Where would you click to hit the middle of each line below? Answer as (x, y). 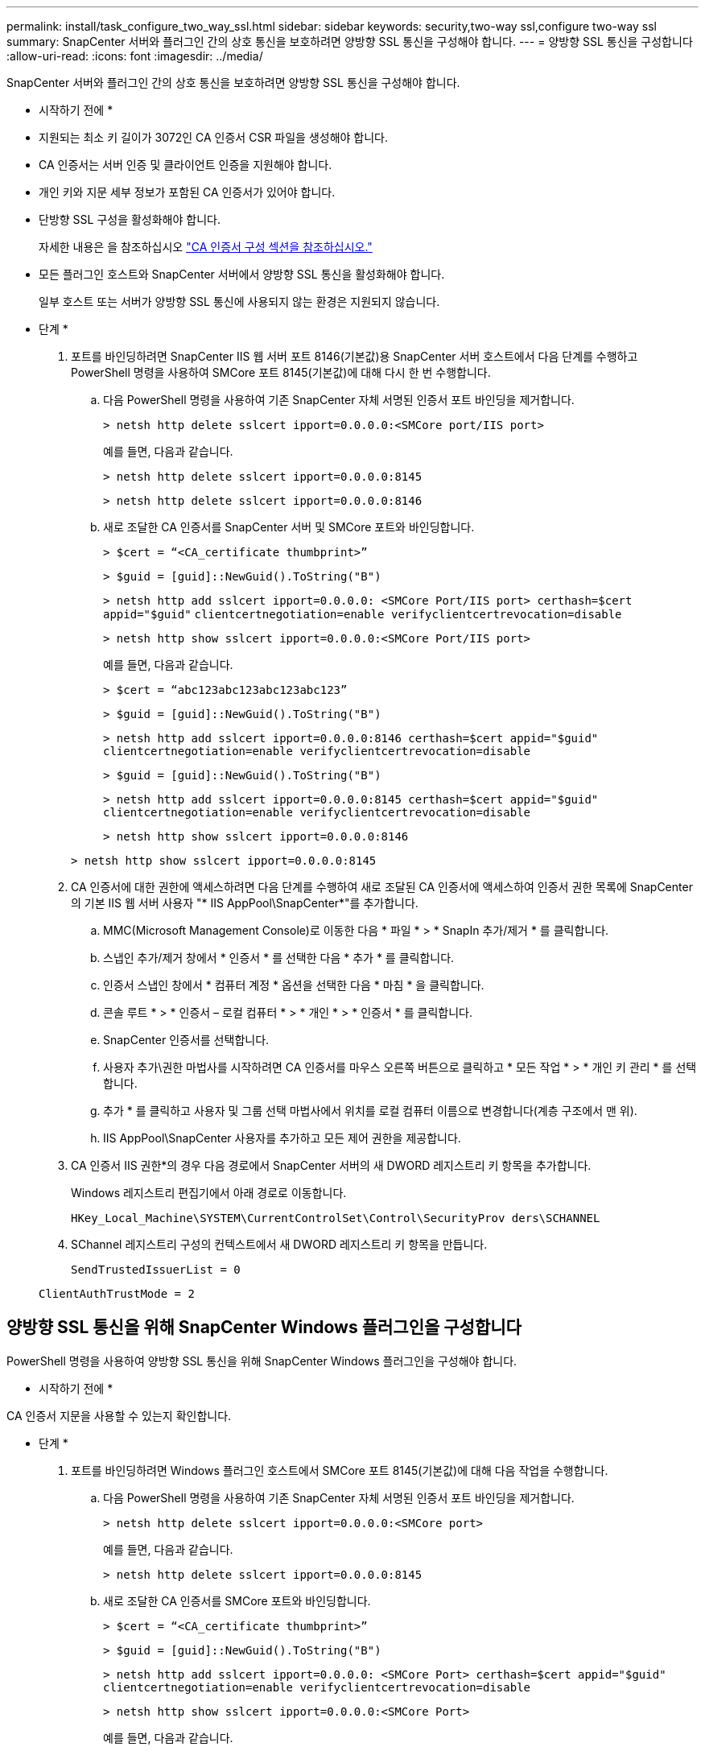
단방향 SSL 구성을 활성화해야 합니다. (130, 219)
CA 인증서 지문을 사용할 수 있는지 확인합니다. (119, 1415)
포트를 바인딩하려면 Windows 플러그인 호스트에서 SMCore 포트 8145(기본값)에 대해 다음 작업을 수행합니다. (340, 1470)
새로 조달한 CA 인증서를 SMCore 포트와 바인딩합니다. (237, 1600)
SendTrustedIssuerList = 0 (156, 1270)
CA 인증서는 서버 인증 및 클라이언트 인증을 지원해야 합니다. (186, 165)
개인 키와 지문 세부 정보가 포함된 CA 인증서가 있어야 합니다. (187, 192)
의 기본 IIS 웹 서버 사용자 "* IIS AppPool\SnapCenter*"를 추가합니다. (245, 903)
